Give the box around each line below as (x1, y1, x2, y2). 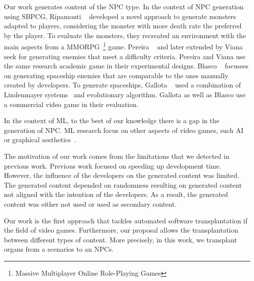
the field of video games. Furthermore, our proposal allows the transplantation (4, 225, 238, 235)
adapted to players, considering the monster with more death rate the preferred (4, 21, 242, 31)
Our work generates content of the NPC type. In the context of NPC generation (4, 1, 244, 11)
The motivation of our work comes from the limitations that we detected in (4, 151, 230, 161)
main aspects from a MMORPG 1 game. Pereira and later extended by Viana (4, 40, 243, 52)
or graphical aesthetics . (4, 134, 77, 145)
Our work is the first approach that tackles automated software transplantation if (4, 215, 248, 225)
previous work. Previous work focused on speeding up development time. (4, 160, 221, 171)
